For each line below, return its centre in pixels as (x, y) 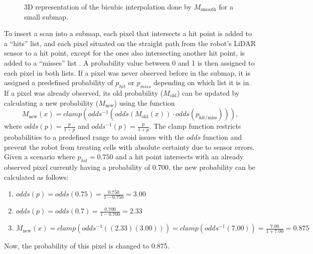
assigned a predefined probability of (59, 82)
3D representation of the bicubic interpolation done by (108, 7)
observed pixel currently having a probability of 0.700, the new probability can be (130, 167)
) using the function (144, 102)
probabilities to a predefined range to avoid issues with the (94, 137)
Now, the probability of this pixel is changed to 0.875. (87, 246)
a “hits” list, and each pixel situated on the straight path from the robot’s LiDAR (130, 43)
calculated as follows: (36, 177)
